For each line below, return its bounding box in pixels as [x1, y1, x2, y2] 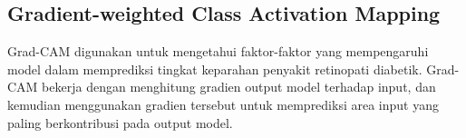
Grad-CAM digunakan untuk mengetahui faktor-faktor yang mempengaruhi [7, 42, 429, 61]
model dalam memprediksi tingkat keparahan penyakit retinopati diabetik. [7, 59, 422, 78]
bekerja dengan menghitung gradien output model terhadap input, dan [42, 77, 436, 96]
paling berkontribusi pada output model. [7, 113, 233, 132]
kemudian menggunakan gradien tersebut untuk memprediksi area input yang [7, 94, 439, 113]
